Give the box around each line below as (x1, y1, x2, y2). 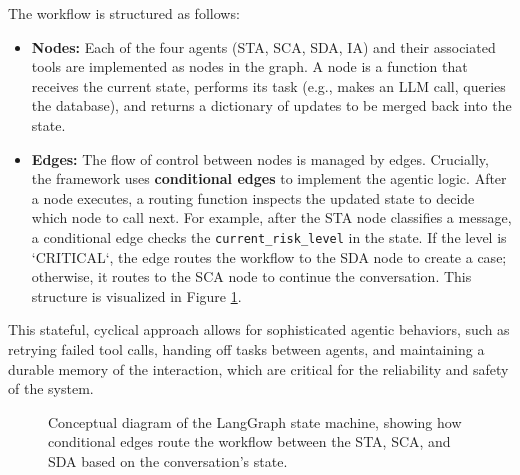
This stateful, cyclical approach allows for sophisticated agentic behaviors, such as (8, 319, 510, 340)
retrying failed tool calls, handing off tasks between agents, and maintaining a (8, 338, 485, 359)
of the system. (8, 378, 94, 399)
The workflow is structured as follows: (8, 3, 240, 23)
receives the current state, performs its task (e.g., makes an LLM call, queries (31, 75, 506, 96)
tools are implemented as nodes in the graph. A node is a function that (31, 56, 468, 77)
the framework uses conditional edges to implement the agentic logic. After (31, 168, 507, 189)
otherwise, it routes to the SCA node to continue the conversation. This (31, 266, 472, 287)
